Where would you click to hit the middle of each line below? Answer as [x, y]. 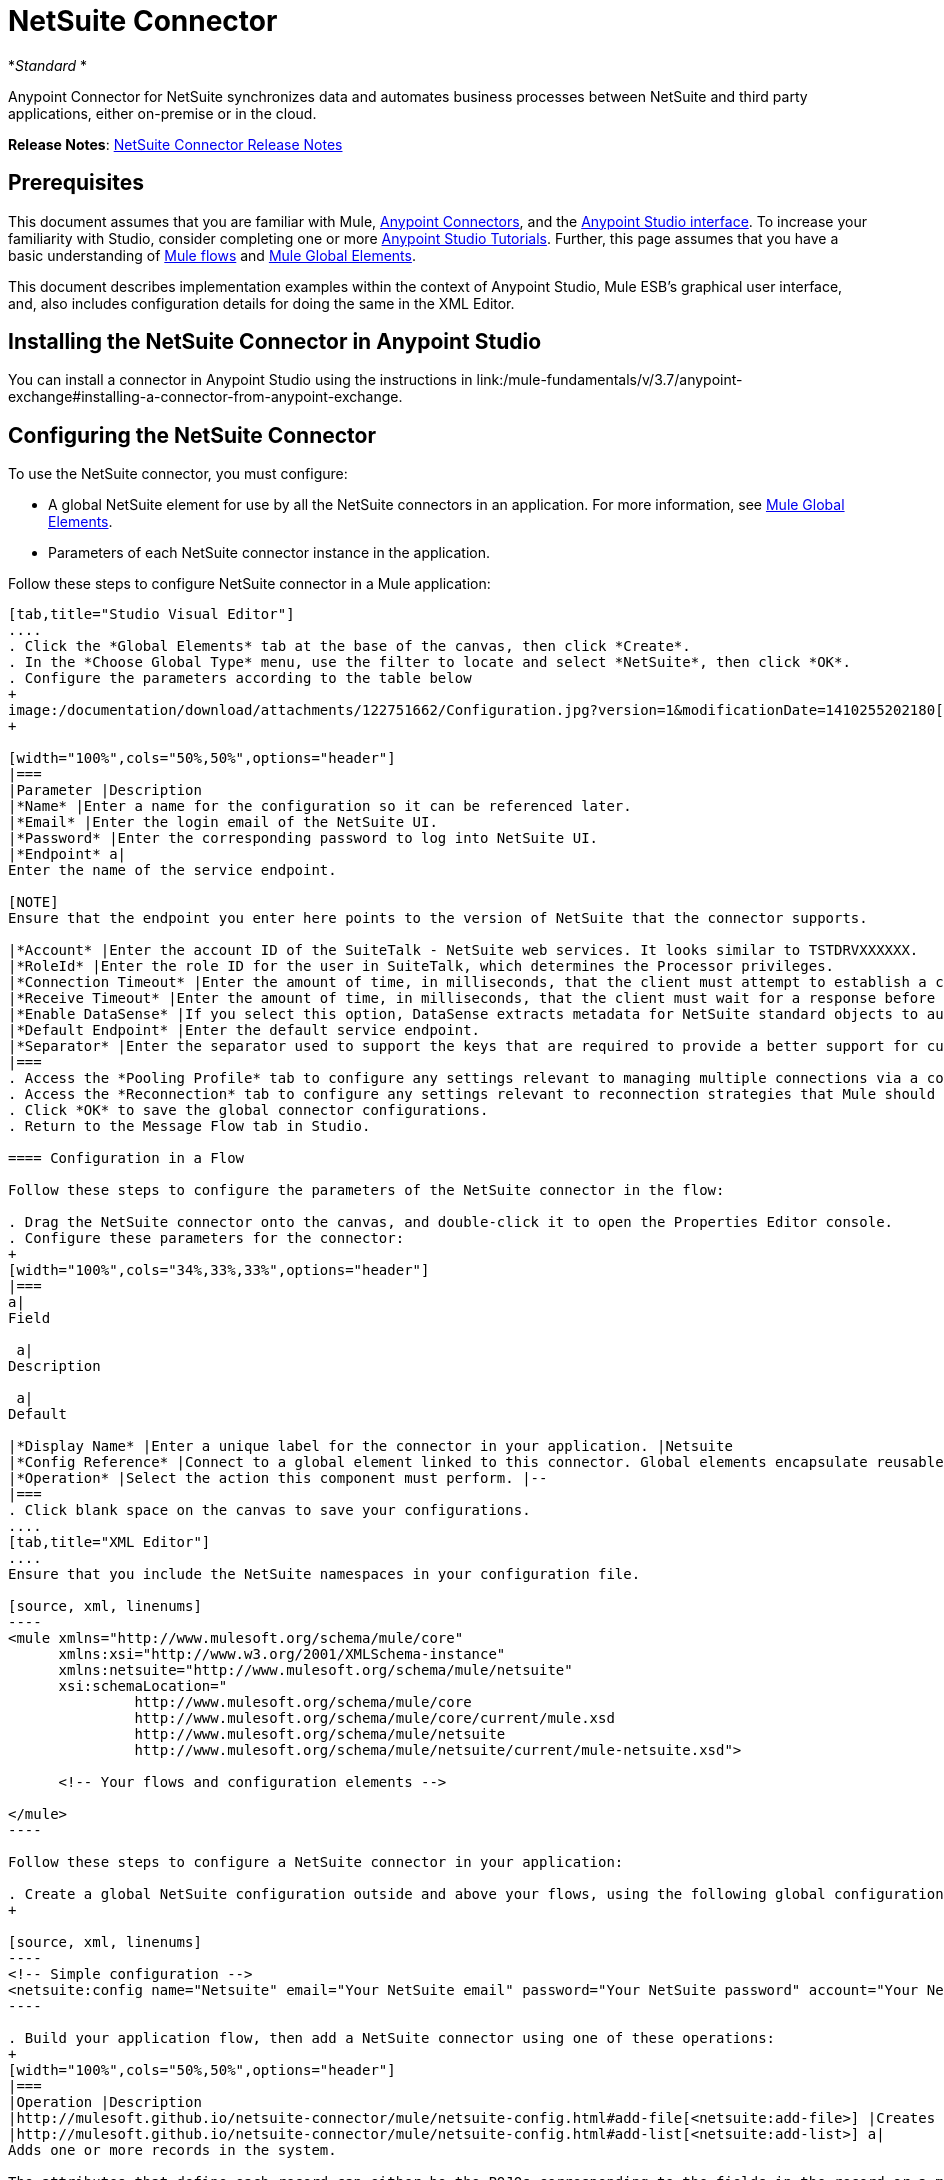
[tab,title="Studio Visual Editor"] [151, 614]
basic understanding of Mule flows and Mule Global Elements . [212, 255]
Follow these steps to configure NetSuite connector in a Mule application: [249, 584]
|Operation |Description [105, 2102]
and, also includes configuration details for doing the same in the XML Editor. [261, 303]
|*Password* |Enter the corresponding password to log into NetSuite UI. [303, 838]
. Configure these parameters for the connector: [206, 1238]
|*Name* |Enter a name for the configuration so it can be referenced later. [320, 806]
